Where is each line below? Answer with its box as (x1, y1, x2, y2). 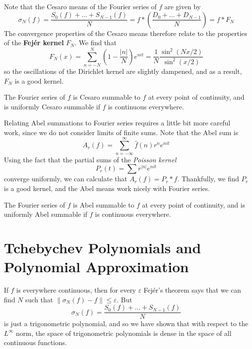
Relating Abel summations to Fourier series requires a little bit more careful (4, 118, 231, 128)
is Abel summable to (73, 199, 134, 209)
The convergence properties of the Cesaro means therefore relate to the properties (4, 28, 248, 38)
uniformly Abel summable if (4, 209, 87, 219)
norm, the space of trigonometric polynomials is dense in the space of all (16, 328, 232, 338)
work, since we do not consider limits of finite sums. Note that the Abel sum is (4, 127, 238, 137)
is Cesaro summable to (73, 92, 140, 102)
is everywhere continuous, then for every (16, 285, 136, 295)
